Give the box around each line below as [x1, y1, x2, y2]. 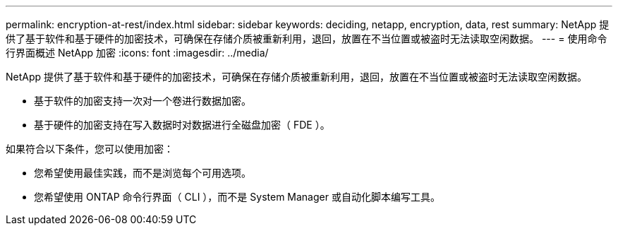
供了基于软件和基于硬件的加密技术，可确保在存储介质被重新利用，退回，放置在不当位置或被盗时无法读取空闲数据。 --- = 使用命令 [6, 32, 607, 45]
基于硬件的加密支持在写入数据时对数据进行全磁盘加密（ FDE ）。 [34, 119, 330, 131]
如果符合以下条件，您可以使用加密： [6, 143, 174, 155]
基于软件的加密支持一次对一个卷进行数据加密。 [34, 95, 251, 107]
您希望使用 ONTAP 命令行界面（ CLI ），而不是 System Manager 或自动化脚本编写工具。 [34, 191, 440, 203]
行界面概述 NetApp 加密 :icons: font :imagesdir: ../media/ [6, 47, 269, 59]
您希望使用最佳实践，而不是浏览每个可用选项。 [34, 167, 251, 179]
